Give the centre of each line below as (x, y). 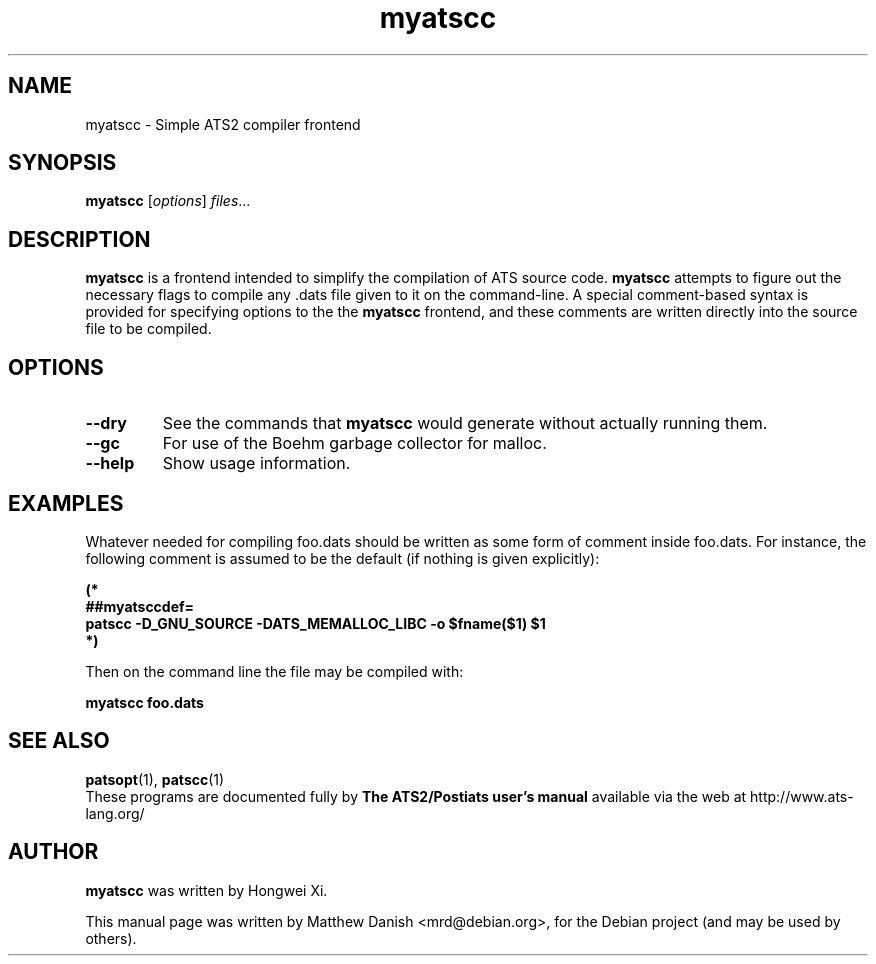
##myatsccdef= (140, 606)
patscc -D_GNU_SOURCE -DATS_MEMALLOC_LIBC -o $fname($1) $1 (315, 623)
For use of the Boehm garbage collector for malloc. (354, 443)
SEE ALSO (59, 741)
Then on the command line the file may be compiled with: (274, 671)
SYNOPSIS (62, 163)
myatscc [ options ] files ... (168, 201)
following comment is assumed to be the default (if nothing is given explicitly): (342, 558)
